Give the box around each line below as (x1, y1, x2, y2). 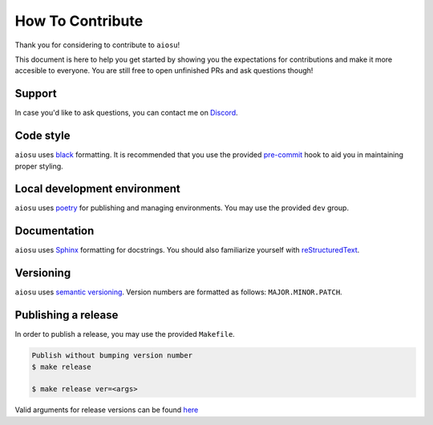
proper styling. (14, 161, 63, 171)
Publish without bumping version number (31, 351, 192, 360)
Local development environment (14, 182, 180, 196)
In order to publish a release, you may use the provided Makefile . (14, 330, 236, 339)
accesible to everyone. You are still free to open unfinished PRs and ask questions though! (14, 66, 314, 75)
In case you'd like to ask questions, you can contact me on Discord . (14, 108, 238, 118)
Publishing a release (14, 309, 119, 322)
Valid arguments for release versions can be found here (14, 405, 199, 415)
